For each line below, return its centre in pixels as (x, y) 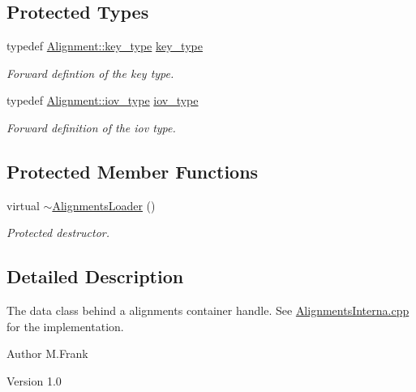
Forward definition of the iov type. (91, 127)
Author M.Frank (47, 353)
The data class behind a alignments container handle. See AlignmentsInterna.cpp (208, 310)
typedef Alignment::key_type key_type (105, 46)
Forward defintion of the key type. (90, 73)
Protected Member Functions (133, 171)
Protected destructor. (58, 233)
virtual (23, 205)
